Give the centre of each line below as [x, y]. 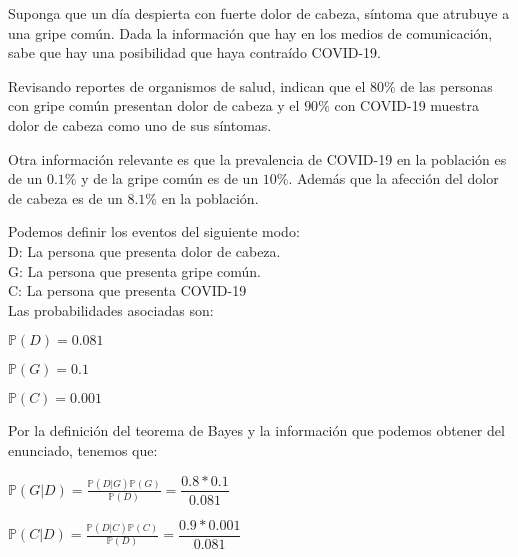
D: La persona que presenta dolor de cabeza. [144, 250]
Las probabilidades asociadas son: [111, 309]
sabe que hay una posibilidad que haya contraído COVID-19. [194, 52]
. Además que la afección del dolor [393, 178]
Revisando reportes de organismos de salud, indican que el [187, 85]
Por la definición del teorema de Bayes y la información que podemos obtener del [256, 430]
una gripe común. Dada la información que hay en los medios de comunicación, [250, 32]
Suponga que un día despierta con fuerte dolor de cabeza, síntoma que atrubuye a [259, 13]
